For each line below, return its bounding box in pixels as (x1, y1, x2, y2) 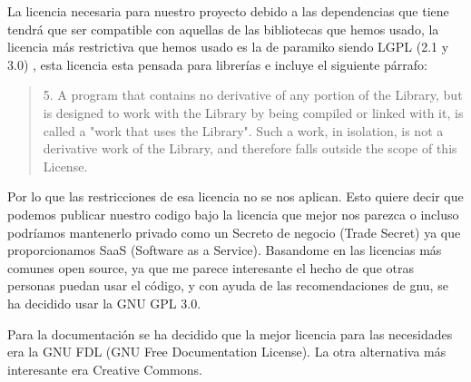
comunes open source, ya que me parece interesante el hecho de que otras (7, 258, 414, 277)
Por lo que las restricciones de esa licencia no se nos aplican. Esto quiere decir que (7, 187, 464, 206)
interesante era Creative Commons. (7, 359, 202, 378)
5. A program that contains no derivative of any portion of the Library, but (43, 85, 463, 104)
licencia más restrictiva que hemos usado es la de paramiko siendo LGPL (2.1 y (7, 37, 449, 56)
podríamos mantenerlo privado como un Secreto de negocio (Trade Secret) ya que (7, 222, 461, 241)
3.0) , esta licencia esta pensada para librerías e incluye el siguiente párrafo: (7, 54, 427, 73)
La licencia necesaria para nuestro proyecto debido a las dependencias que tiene (7, 2, 449, 20)
